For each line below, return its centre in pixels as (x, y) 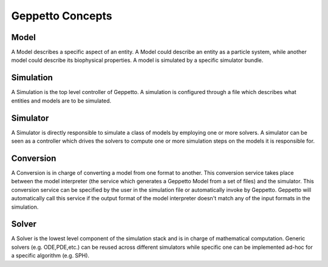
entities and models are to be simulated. (61, 101)
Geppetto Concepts (62, 16)
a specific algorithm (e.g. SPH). (50, 255)
